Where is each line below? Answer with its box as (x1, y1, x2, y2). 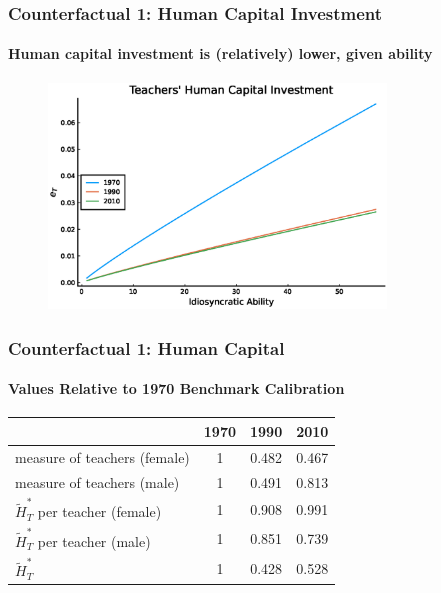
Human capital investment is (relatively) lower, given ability (8, 43, 433, 64)
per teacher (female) (37, 501, 162, 522)
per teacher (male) (37, 530, 151, 551)
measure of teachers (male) (15, 471, 180, 492)
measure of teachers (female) (15, 446, 190, 467)
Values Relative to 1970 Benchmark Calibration (8, 378, 345, 399)
